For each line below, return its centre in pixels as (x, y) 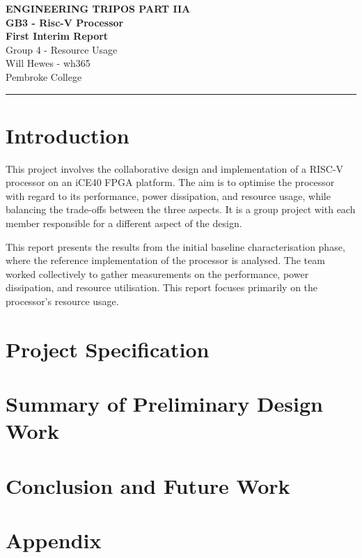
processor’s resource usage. (62, 301)
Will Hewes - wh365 (48, 63)
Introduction (68, 135)
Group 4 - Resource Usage (62, 49)
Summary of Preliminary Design (165, 404)
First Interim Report (57, 36)
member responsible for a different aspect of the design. (124, 223)
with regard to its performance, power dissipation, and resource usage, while (168, 195)
